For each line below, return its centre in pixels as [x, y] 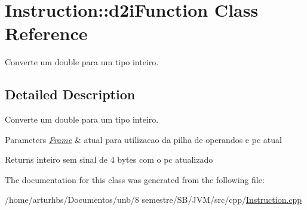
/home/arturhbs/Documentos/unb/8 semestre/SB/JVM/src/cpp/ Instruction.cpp [153, 200]
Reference [46, 33]
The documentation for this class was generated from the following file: [135, 179]
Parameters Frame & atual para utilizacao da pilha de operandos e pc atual [143, 139]
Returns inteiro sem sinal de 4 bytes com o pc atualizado [109, 159]
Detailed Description [70, 94]
